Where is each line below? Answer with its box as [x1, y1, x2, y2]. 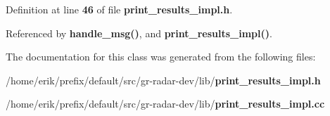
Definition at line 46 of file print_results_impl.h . [6, 2, 233, 16]
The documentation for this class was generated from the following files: [6, 49, 316, 64]
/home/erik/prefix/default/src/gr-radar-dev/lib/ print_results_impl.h [6, 72, 321, 87]
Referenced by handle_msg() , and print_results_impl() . [6, 25, 272, 40]
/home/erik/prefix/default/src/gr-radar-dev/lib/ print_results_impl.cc [6, 96, 325, 111]
